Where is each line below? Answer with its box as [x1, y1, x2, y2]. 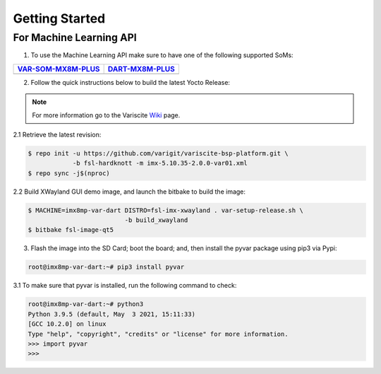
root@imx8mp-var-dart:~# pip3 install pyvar [28, 263, 185, 271]
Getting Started [13, 11, 106, 26]
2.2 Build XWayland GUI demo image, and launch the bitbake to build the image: [13, 187, 246, 196]
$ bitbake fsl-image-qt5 [28, 226, 114, 234]
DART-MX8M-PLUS [107, 64, 176, 74]
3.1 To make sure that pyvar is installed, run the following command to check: [13, 281, 237, 290]
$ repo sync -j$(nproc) [28, 169, 111, 177]
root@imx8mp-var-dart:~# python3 [28, 300, 144, 308]
